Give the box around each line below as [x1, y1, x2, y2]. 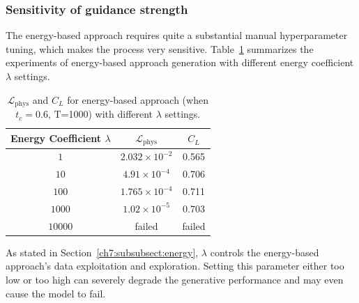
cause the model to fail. [6, 286, 106, 300]
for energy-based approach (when [67, 92, 208, 107]
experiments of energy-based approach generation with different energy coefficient [6, 55, 354, 70]
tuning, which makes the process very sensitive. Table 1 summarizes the [6, 41, 314, 56]
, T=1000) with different [47, 107, 153, 121]
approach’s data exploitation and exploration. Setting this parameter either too [6, 258, 344, 273]
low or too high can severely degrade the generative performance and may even [6, 272, 344, 286]
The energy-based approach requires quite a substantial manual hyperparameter [6, 28, 348, 42]
